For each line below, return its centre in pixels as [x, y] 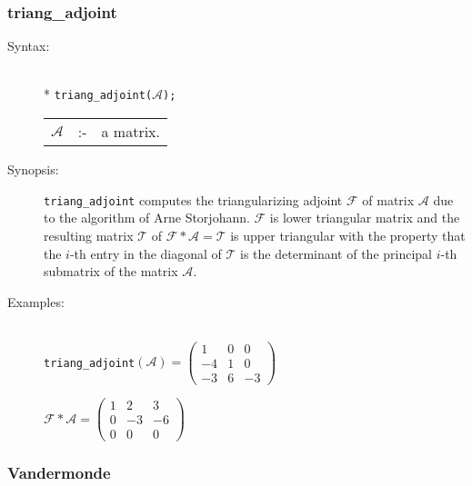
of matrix [388, 199]
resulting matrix [89, 235]
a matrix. [131, 132]
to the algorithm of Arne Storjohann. [147, 218]
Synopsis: [33, 169]
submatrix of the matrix [111, 271]
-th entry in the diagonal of [146, 253]
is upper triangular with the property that [348, 235]
